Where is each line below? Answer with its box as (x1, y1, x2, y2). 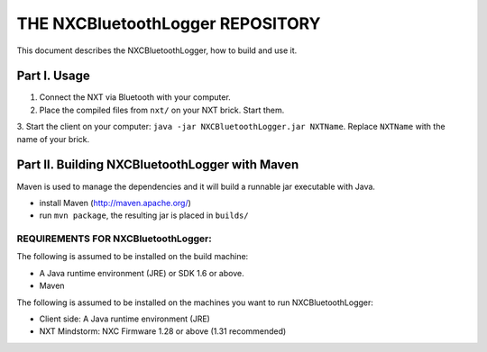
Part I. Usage (16, 68, 90, 84)
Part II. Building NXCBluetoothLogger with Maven (16, 158, 299, 173)
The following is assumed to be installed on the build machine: (16, 251, 249, 262)
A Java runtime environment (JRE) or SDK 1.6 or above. (39, 267, 244, 278)
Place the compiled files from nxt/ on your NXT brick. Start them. (39, 104, 285, 115)
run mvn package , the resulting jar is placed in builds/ (39, 210, 249, 221)
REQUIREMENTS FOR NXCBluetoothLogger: (16, 232, 212, 245)
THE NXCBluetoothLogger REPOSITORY (16, 14, 321, 33)
